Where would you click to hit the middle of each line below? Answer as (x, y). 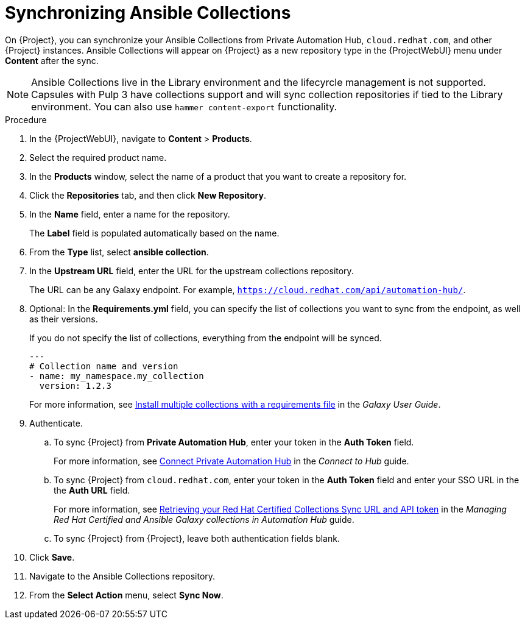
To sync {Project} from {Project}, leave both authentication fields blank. (197, 538)
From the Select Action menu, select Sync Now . (126, 595)
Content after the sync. (52, 60)
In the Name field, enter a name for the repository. (130, 214)
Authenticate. (56, 423)
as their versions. (64, 319)
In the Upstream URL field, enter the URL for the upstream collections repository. (192, 271)
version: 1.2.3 (75, 385)
